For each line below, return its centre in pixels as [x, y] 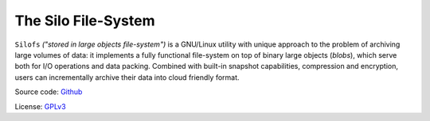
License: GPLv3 [41, 106]
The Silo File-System [85, 21]
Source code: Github [49, 92]
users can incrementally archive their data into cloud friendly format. [127, 77]
